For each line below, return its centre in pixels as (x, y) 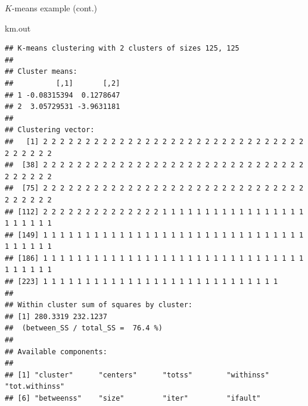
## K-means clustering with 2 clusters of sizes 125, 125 (122, 49)
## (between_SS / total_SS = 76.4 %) (84, 328)
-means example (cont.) (55, 8)
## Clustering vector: (50, 130)
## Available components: (56, 352)
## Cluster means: (41, 72)
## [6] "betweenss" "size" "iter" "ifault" (133, 398)
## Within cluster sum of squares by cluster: (99, 305)
